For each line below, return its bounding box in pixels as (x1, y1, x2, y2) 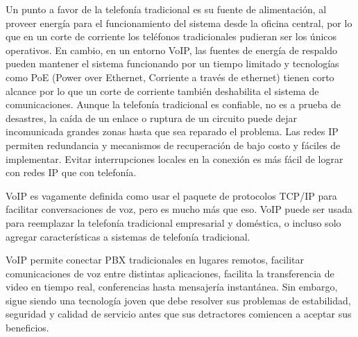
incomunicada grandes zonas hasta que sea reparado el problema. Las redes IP (6, 124, 339, 139)
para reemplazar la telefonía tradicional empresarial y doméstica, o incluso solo (6, 215, 341, 230)
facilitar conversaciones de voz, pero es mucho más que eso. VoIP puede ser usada (6, 202, 352, 216)
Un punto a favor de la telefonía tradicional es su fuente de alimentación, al (6, 2, 327, 16)
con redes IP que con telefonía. (6, 165, 137, 180)
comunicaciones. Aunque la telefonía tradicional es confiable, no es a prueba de (6, 97, 341, 112)
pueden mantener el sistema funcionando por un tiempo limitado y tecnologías (6, 56, 339, 71)
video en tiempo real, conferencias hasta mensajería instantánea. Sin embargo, (6, 279, 338, 294)
